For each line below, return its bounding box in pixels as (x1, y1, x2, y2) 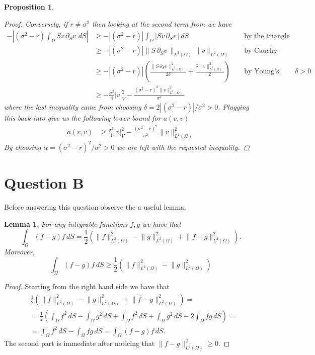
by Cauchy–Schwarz (244, 47, 281, 55)
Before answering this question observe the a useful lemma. (4, 201, 186, 212)
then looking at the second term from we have (92, 18, 232, 29)
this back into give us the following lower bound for (4, 112, 161, 123)
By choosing (4, 141, 41, 152)
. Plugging (218, 101, 249, 112)
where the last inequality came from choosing (4, 101, 141, 112)
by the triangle (244, 33, 290, 40)
